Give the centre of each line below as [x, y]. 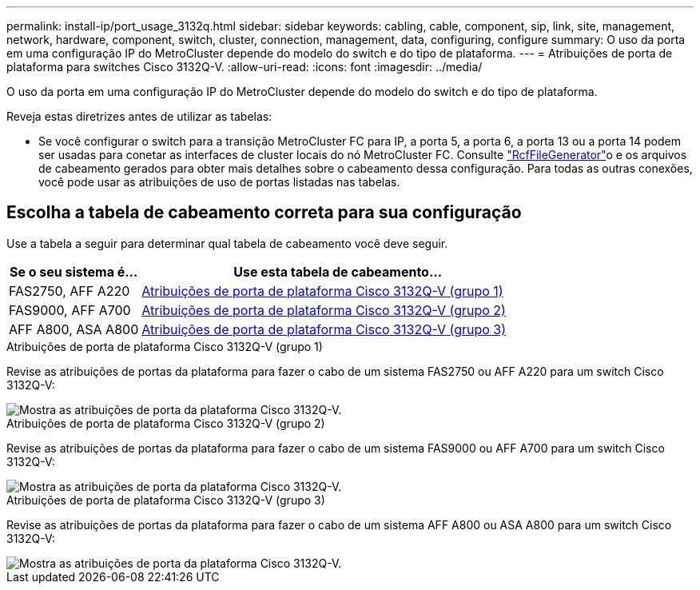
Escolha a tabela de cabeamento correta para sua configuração [264, 213]
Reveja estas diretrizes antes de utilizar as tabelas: [139, 116]
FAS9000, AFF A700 [70, 310]
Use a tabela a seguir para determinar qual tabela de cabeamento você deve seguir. [227, 243]
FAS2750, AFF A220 [70, 291]
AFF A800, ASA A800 [74, 329]
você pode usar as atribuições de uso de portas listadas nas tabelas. [219, 182]
